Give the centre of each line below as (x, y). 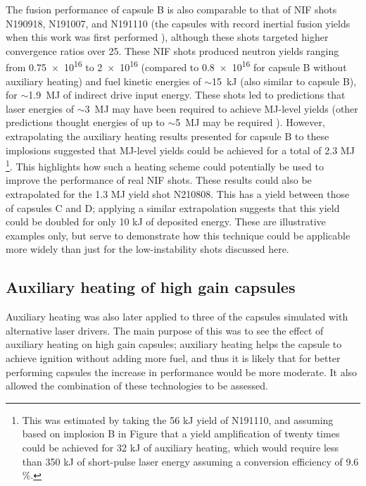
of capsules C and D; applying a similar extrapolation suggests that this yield (173, 207)
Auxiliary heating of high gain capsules (151, 287)
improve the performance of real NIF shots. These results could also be (159, 180)
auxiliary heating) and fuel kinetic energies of (103, 81)
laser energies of (40, 108)
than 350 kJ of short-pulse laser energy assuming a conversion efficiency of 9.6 (190, 461)
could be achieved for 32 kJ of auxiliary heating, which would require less (181, 447)
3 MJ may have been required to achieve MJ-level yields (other (221, 108)
